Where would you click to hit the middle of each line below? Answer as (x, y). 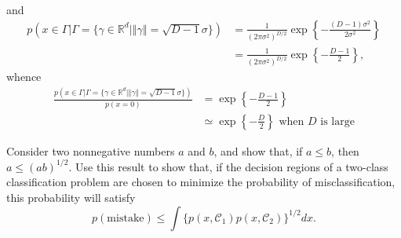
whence (24, 77)
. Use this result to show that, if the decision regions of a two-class (228, 166)
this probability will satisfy (71, 197)
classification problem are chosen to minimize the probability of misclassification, (201, 182)
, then (345, 150)
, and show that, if (258, 150)
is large (337, 121)
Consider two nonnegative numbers (91, 150)
